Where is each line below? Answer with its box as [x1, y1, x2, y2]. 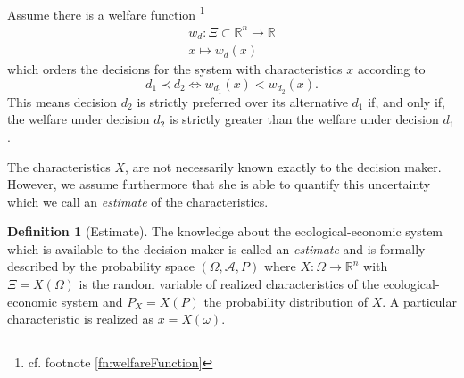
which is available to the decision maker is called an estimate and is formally [7, 239, 426, 258]
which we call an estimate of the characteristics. [7, 192, 269, 210]
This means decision [7, 92, 118, 111]
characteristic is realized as [7, 309, 154, 328]
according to [357, 60, 426, 78]
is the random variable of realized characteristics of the [79, 275, 379, 293]
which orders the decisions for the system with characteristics [7, 60, 343, 78]
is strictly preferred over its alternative [137, 92, 348, 111]
